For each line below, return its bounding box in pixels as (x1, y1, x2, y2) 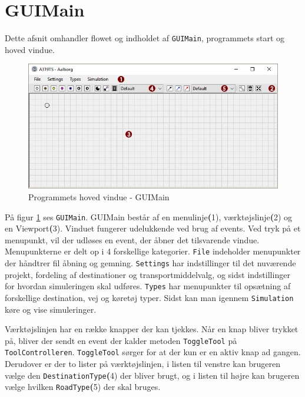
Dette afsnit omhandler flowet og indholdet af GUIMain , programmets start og (5, 32, 284, 44)
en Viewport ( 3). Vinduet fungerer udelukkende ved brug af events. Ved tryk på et (5, 222, 301, 234)
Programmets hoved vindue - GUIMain (28, 190, 170, 203)
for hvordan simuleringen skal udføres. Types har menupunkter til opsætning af (5, 280, 291, 292)
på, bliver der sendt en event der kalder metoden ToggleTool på (5, 334, 237, 346)
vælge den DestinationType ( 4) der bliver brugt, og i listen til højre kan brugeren (5, 369, 300, 381)
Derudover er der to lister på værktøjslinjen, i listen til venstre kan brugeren (5, 358, 280, 370)
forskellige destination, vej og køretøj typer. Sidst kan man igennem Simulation (5, 291, 294, 303)
